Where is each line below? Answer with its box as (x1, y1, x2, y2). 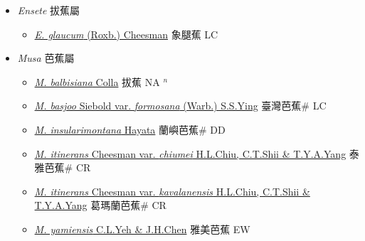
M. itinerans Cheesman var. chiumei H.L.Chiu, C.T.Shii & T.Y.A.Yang (34, 146, 347, 161)
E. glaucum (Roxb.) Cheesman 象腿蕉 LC (34, 26, 218, 41)
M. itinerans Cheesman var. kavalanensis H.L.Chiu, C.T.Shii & (34, 183, 310, 198)
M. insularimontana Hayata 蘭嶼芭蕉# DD (34, 122, 226, 136)
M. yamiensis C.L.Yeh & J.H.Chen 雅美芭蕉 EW (34, 221, 250, 236)
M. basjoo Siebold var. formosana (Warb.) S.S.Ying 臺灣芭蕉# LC (34, 98, 327, 113)
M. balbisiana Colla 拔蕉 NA (34, 74, 160, 89)
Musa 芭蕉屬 (17, 50, 75, 65)
